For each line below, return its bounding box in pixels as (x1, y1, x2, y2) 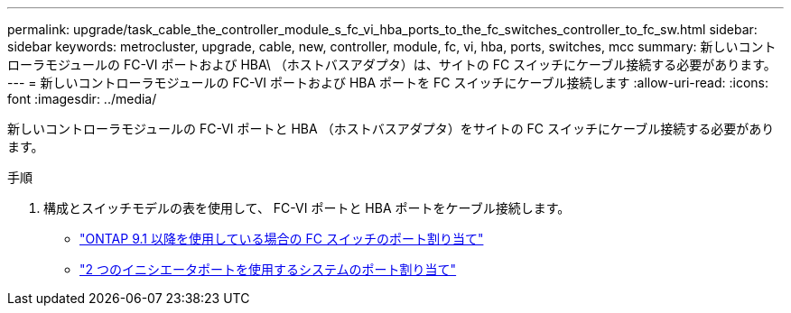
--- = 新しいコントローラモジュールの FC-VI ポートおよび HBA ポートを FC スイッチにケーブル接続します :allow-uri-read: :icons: (7, 75, 769, 90)
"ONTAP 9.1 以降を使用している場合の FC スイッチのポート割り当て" (79, 231, 484, 246)
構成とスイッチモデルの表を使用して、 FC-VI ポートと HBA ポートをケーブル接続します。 (43, 200, 571, 216)
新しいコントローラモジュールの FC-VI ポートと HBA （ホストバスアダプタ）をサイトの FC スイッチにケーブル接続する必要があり (7, 121, 775, 136)
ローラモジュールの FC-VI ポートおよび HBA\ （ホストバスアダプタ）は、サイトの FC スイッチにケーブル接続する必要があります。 (7, 57, 777, 72)
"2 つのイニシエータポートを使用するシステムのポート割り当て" (79, 262, 457, 277)
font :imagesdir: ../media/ (7, 91, 157, 106)
